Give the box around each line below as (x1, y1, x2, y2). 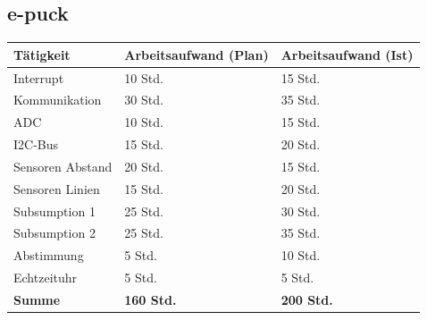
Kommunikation (13, 90, 102, 109)
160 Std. (124, 290, 177, 308)
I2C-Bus (13, 135, 59, 154)
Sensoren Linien (13, 179, 100, 198)
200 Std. (280, 290, 333, 308)
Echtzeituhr (13, 268, 78, 287)
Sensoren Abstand (13, 156, 113, 175)
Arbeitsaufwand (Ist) (280, 45, 414, 63)
